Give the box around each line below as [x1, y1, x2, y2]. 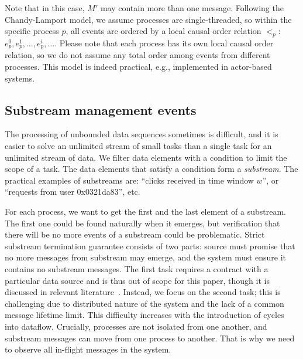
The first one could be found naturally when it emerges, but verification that [5, 216, 280, 229]
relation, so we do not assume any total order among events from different [5, 49, 270, 61]
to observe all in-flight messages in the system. [5, 343, 171, 355]
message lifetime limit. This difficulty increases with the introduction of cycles [5, 309, 284, 321]
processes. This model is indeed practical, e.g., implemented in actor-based [5, 60, 272, 73]
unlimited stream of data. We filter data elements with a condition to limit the [5, 151, 287, 163]
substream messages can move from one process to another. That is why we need [5, 331, 295, 344]
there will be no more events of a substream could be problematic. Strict [5, 228, 265, 241]
